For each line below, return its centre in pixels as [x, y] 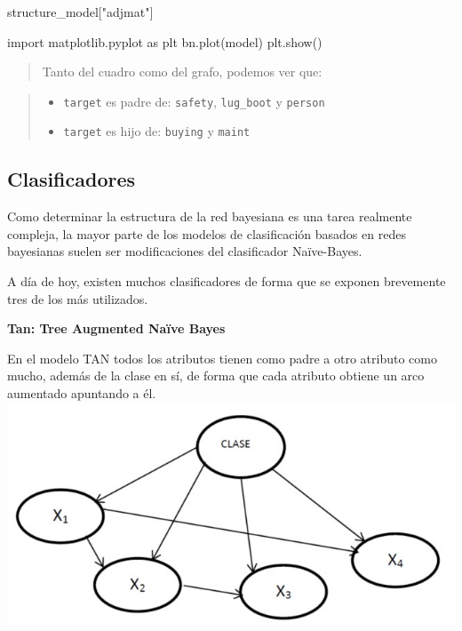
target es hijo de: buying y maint [157, 131]
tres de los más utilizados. [78, 298]
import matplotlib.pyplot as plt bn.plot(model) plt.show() [165, 41]
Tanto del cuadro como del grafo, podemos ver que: [182, 72]
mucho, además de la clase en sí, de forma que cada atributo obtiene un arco [216, 375]
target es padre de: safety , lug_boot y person [194, 101]
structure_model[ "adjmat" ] [80, 12]
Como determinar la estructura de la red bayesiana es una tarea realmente [210, 216]
